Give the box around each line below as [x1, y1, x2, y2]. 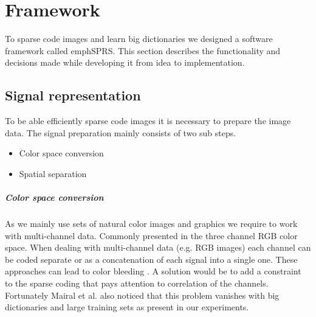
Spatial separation [19, 167, 87, 179]
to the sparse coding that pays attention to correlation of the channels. [5, 277, 269, 290]
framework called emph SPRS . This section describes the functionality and [5, 44, 281, 57]
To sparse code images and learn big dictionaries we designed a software [5, 32, 273, 45]
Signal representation [5, 86, 141, 105]
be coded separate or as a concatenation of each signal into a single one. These [5, 253, 298, 265]
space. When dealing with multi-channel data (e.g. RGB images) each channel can [5, 241, 311, 254]
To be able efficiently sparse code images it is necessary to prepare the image [5, 114, 291, 127]
